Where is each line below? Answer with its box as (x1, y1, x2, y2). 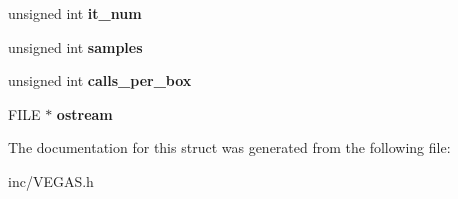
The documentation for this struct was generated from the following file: (8, 137, 451, 158)
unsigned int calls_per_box (8, 70, 192, 91)
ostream (56, 103, 113, 124)
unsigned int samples (8, 36, 143, 57)
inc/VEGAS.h (8, 170, 94, 191)
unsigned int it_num (8, 3, 142, 23)
